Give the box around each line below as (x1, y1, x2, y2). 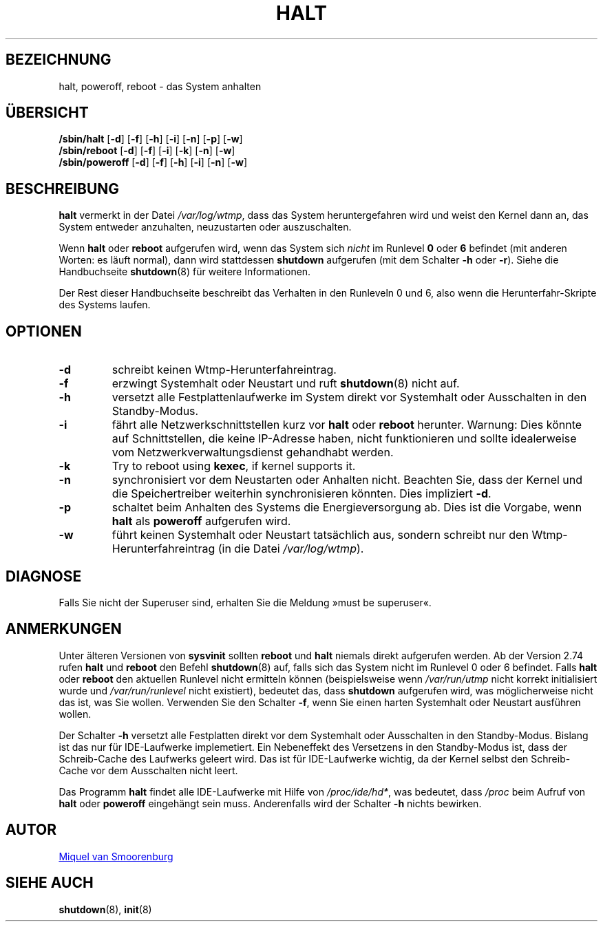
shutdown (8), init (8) (59, 903, 152, 915)
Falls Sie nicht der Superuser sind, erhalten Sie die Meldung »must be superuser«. (59, 596, 432, 608)
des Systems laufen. (59, 299, 151, 311)
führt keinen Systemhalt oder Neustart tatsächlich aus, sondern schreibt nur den (112, 528, 529, 542)
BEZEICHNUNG (6, 51, 112, 69)
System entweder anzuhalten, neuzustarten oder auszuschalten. (59, 221, 352, 233)
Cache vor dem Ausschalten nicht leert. (59, 764, 238, 776)
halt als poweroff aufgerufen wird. (112, 514, 291, 529)
